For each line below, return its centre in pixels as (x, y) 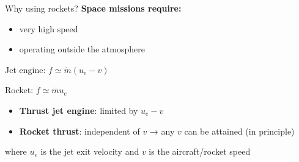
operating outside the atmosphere (82, 49)
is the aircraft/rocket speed (200, 151)
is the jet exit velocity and (90, 151)
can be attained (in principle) (239, 131)
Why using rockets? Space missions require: (93, 8)
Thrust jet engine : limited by (79, 110)
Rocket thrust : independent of (79, 131)
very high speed (49, 28)
